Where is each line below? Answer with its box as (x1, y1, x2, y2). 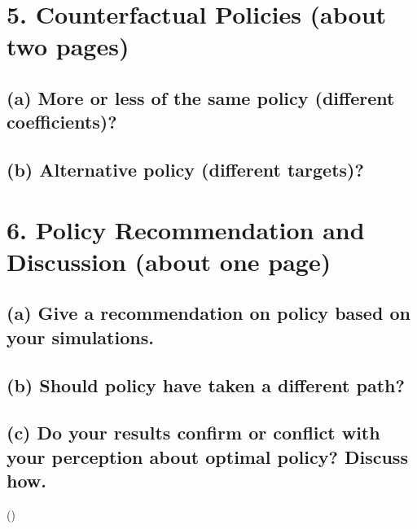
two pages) (7, 29, 129, 63)
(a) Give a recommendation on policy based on (7, 300, 410, 326)
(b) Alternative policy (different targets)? (7, 157, 364, 182)
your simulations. (7, 324, 154, 349)
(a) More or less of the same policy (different (7, 85, 395, 110)
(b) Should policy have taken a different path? (7, 372, 405, 397)
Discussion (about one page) (7, 244, 331, 278)
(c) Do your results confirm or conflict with (7, 420, 380, 445)
